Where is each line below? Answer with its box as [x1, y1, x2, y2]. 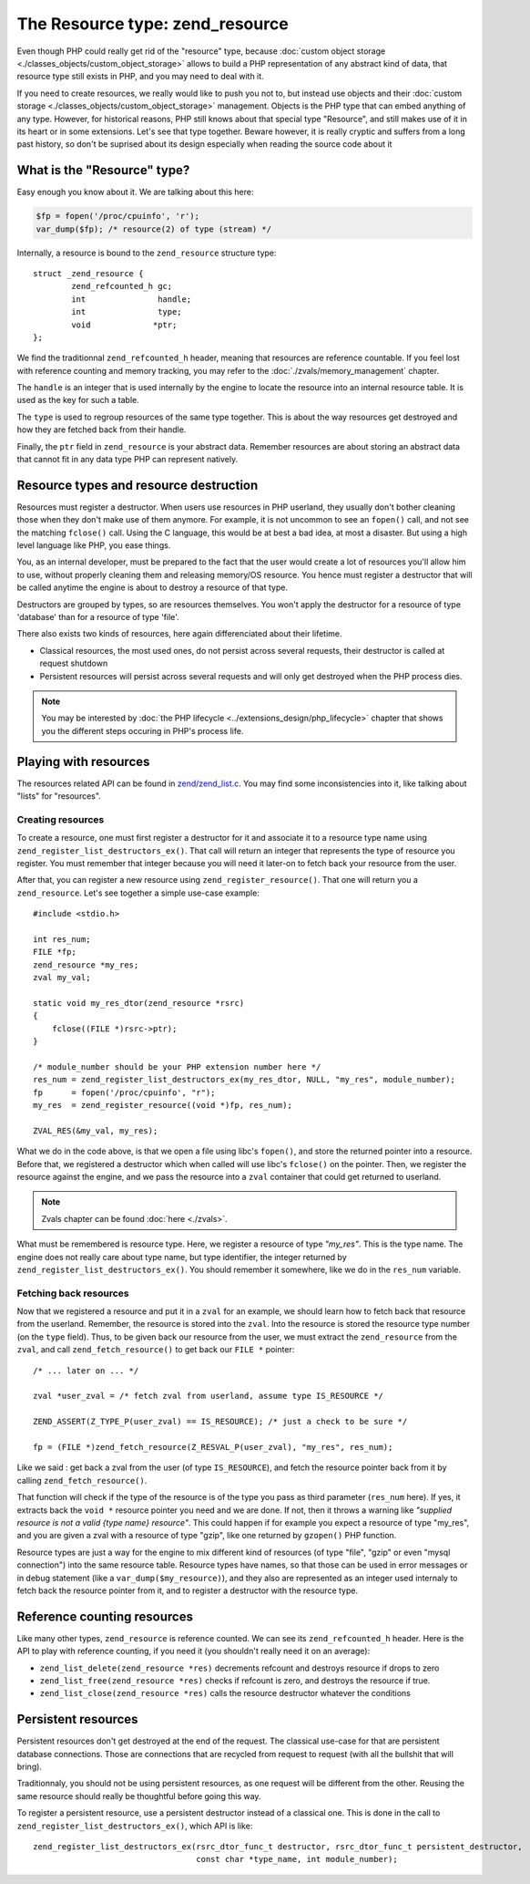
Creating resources [16, 813, 105, 825]
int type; [71, 306, 182, 317]
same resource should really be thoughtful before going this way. [16, 1790, 261, 1801]
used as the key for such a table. [16, 395, 140, 406]
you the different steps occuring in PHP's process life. [41, 725, 244, 736]
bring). [16, 1761, 43, 1773]
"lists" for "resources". [16, 791, 102, 802]
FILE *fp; [33, 947, 76, 958]
